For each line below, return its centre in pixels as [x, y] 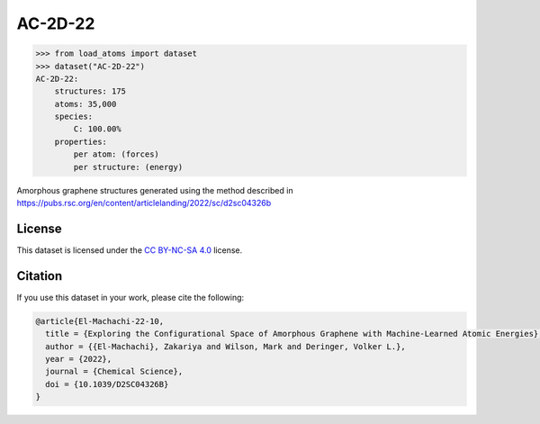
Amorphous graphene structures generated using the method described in [155, 190]
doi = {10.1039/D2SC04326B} [107, 384]
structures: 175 [90, 91]
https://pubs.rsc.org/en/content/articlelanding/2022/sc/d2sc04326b [144, 203]
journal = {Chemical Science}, [114, 372]
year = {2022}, [79, 359]
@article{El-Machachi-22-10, [100, 321]
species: [74, 117]
